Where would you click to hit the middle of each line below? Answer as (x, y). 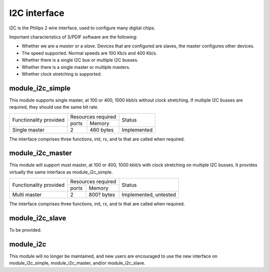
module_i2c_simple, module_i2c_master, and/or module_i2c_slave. (77, 263)
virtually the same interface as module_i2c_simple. (61, 172)
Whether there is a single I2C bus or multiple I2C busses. (80, 60)
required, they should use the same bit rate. (54, 107)
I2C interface (37, 13)
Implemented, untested (149, 195)
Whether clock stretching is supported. (62, 74)
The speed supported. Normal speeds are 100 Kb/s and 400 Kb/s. (89, 53)
